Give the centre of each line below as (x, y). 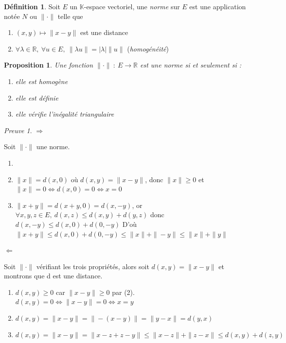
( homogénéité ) (148, 48)
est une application (218, 6)
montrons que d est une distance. (53, 276)
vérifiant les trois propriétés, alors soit (93, 266)
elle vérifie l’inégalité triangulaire (65, 114)
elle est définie (37, 97)
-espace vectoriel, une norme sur (132, 6)
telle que (70, 16)
